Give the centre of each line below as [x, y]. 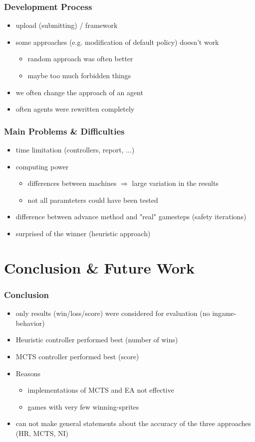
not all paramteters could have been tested [93, 200]
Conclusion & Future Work [100, 267]
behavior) [30, 323]
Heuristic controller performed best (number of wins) [97, 340]
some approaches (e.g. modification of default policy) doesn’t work [117, 42]
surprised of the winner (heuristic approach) [83, 233]
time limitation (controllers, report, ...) [75, 149]
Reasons [28, 373]
